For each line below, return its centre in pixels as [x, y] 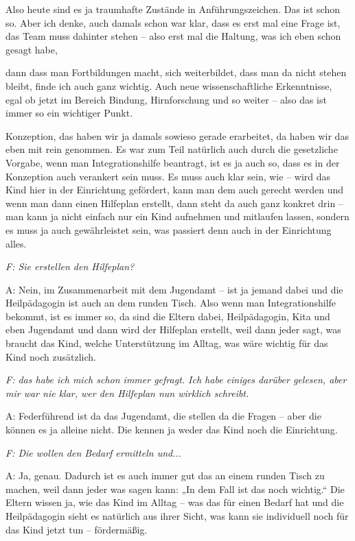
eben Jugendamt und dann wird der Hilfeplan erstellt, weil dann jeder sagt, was [173, 329]
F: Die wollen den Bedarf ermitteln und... [94, 452]
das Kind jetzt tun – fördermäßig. [77, 529]
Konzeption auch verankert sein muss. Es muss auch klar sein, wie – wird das [168, 176]
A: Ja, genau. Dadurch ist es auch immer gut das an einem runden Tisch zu [165, 476]
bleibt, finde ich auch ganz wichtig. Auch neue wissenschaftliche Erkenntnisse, [169, 85]
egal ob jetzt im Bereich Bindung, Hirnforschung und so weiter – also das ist [166, 99]
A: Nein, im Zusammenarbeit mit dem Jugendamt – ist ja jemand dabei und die [174, 289]
